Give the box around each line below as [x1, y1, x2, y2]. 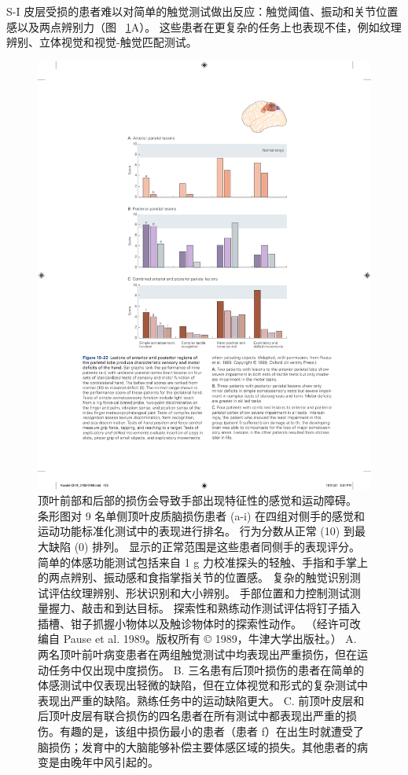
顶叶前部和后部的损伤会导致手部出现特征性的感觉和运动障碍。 [38, 492, 357, 509]
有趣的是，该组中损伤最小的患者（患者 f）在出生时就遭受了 [59, 723, 364, 740]
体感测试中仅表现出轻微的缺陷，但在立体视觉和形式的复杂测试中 [38, 677, 368, 693]
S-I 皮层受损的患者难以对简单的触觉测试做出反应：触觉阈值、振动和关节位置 [6, 3, 399, 19]
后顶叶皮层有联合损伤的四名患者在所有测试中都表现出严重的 [38, 707, 346, 724]
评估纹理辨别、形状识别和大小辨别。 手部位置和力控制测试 [48, 584, 350, 601]
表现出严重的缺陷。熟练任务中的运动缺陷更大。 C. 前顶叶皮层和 [38, 692, 365, 708]
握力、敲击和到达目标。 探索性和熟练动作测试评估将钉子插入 [48, 600, 361, 616]
